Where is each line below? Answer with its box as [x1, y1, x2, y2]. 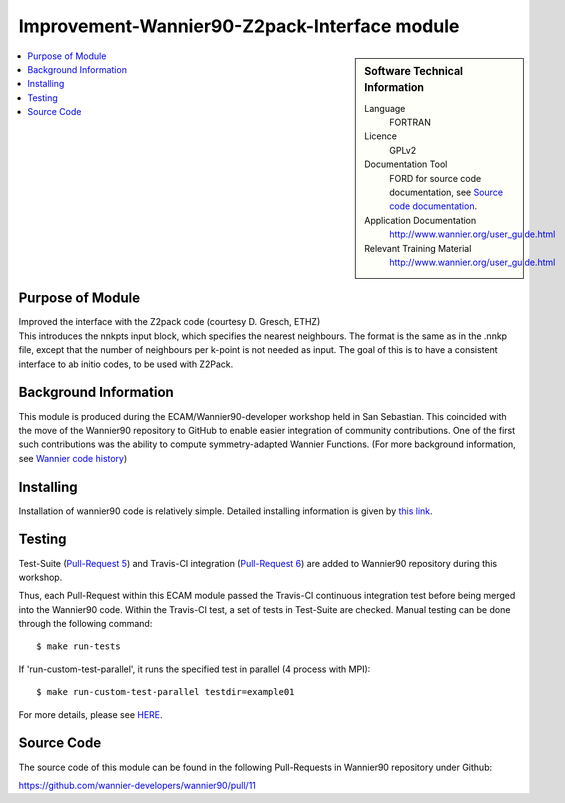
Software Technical [364, 64, 464, 78]
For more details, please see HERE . [18, 708, 164, 720]
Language [364, 102, 406, 114]
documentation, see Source [389, 186, 504, 199]
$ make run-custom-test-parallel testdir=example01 [36, 686, 295, 698]
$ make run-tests [36, 641, 121, 652]
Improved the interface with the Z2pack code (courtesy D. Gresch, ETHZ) [18, 316, 321, 328]
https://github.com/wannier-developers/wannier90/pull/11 [18, 779, 257, 791]
